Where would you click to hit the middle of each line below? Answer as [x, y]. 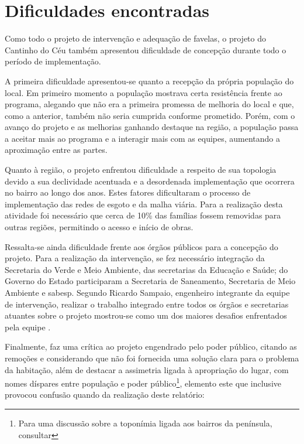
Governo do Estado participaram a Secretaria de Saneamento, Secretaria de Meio [150, 281]
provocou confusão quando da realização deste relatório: [105, 395]
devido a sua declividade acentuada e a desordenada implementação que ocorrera [150, 181]
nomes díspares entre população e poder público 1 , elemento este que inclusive [143, 382]
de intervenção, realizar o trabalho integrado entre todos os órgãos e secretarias [147, 304]
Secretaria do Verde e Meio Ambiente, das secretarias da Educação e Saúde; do [146, 269]
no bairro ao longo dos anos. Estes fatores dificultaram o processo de [128, 192]
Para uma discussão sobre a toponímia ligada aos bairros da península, [145, 423]
